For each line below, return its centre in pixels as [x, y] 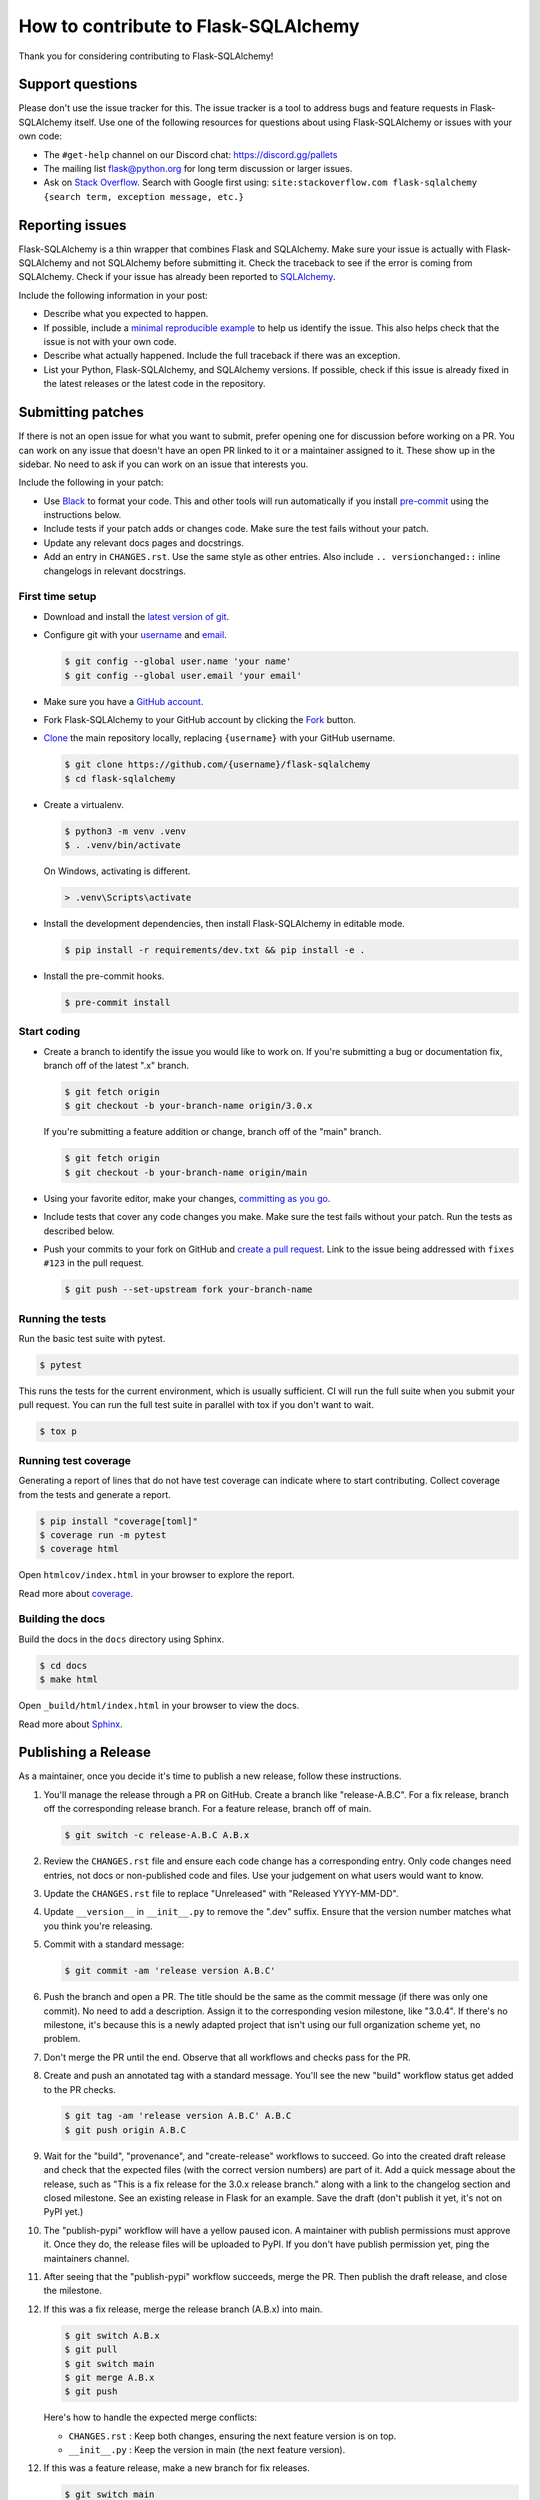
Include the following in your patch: [91, 482]
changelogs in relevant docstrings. [115, 571]
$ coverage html [79, 1549]
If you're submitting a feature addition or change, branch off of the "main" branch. [212, 1132]
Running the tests [62, 1318]
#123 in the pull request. [93, 1263]
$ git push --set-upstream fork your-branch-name [188, 1289]
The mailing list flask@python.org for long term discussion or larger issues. [198, 169]
